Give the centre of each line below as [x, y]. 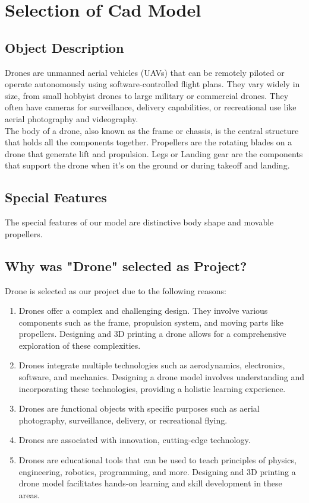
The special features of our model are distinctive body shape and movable [139, 222]
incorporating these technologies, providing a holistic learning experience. [152, 388]
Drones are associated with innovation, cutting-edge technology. [135, 440]
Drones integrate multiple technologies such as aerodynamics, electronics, [152, 365]
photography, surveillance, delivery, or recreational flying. [123, 420]
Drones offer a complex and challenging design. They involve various [143, 311]
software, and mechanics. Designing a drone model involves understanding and [162, 377]
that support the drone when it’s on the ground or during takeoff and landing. [147, 165]
